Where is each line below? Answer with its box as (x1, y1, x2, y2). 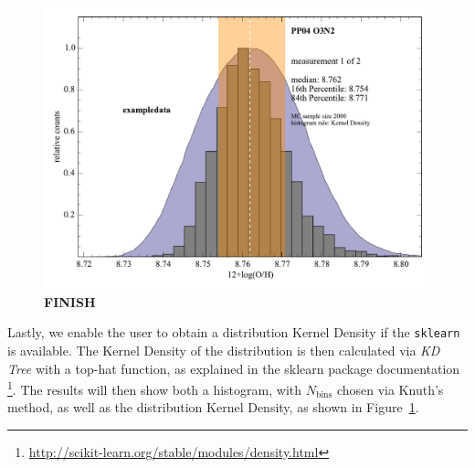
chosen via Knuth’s (336, 379, 444, 399)
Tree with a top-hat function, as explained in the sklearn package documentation (7, 358, 460, 378)
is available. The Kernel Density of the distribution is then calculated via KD (7, 340, 440, 359)
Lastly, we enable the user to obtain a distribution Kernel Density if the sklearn (7, 323, 460, 342)
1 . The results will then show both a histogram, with (7, 378, 302, 399)
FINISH (44, 292, 96, 311)
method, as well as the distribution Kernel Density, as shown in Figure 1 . (7, 398, 419, 417)
